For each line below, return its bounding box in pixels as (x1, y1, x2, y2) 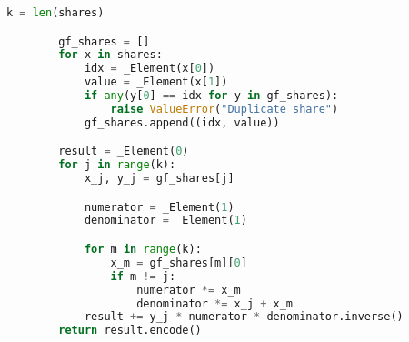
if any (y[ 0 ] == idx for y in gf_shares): (84, 89, 339, 103)
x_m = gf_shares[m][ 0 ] (110, 256, 247, 269)
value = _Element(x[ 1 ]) (84, 75, 228, 89)
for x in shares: (58, 48, 163, 62)
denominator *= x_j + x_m (136, 297, 294, 310)
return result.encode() (58, 324, 202, 337)
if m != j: (110, 269, 176, 283)
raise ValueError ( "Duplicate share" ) (110, 102, 339, 116)
